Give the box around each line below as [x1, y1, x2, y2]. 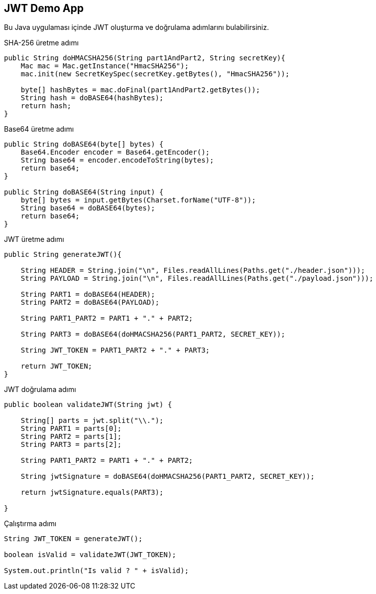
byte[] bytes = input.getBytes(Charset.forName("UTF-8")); [20, 196, 256, 204]
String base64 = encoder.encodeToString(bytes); [20, 156, 214, 165]
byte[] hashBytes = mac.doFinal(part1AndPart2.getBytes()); [20, 86, 260, 94]
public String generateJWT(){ [4, 250, 122, 259]
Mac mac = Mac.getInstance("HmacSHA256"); [20, 62, 189, 70]
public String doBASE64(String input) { [4, 188, 164, 197]
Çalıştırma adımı [4, 519, 57, 528]
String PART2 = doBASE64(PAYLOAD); [20, 298, 159, 307]
